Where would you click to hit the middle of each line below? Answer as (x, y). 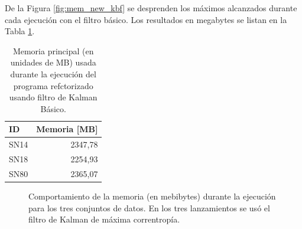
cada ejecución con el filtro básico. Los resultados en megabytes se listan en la (146, 19)
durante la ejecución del (53, 73)
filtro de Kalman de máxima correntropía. (104, 219)
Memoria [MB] (67, 129)
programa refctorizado (53, 85)
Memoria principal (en (53, 50)
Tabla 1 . (20, 31)
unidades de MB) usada (53, 62)
